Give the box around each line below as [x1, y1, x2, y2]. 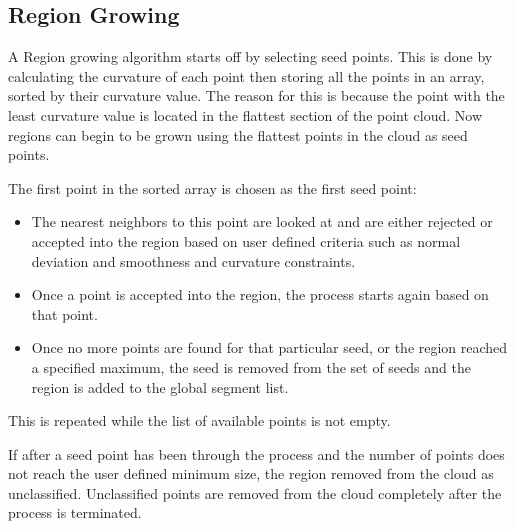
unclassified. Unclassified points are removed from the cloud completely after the [8, 482, 502, 503]
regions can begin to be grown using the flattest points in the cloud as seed [8, 124, 468, 145]
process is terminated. [8, 502, 142, 523]
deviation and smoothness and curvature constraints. [31, 250, 356, 271]
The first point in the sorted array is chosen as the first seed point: [8, 177, 417, 198]
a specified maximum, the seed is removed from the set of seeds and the [31, 356, 471, 377]
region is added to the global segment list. [31, 376, 289, 397]
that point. [31, 303, 98, 324]
